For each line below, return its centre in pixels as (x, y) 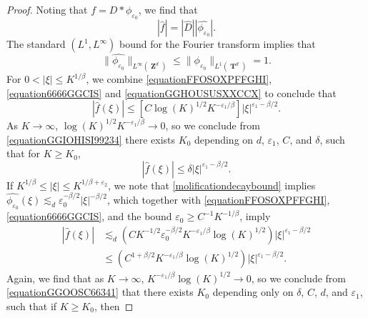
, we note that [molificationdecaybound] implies (212, 185)
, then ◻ (114, 305)
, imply (255, 216)
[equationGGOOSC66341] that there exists (100, 292)
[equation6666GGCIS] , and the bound (89, 216)
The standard (36, 44)
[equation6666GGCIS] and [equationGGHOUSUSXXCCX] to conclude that (171, 93)
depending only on (253, 292)
